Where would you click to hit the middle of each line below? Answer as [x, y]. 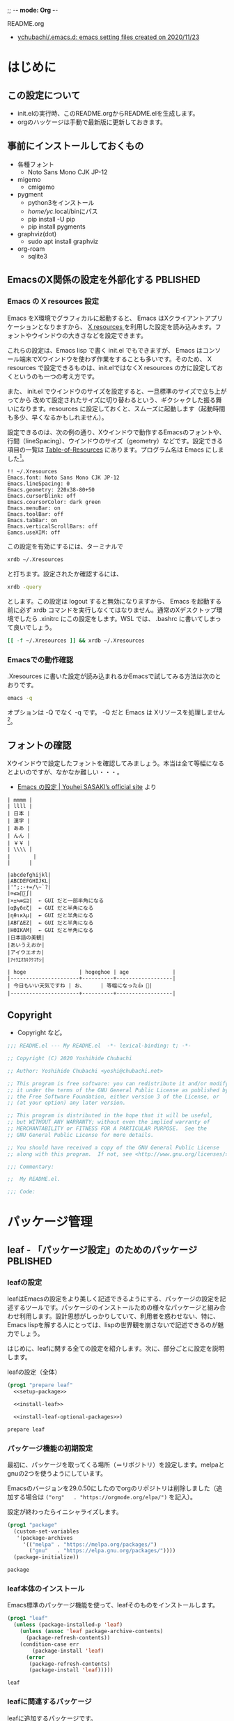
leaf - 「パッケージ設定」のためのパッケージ [102, 1249]
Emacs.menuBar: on [34, 508]
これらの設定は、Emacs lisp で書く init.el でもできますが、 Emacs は [105, 350]
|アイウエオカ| [26, 953]
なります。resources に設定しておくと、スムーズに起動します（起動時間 [122, 408]
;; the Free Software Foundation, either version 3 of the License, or [113, 1096]
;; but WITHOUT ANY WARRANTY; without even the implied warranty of [109, 1122]
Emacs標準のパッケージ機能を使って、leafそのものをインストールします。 [113, 1605]
